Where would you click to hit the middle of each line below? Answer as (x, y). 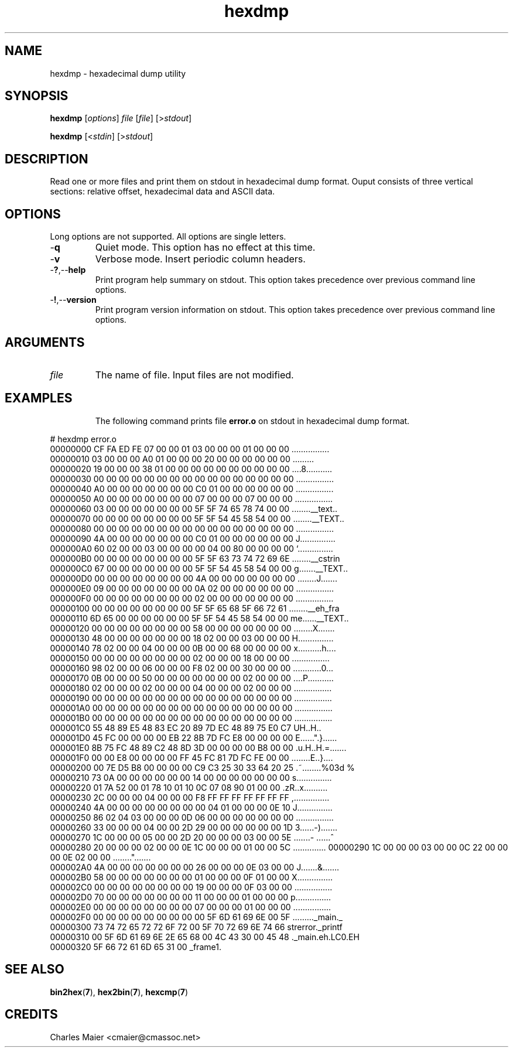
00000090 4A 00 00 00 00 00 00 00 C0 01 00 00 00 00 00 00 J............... (193, 538)
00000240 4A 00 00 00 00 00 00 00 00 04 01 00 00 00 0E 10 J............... (191, 807)
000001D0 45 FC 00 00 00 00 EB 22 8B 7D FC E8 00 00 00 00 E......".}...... (194, 737)
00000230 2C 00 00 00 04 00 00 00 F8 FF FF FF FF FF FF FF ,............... (190, 797)
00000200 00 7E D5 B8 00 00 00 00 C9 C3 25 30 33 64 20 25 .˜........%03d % (202, 767)
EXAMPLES (39, 398)
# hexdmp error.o (83, 439)
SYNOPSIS (37, 96)
